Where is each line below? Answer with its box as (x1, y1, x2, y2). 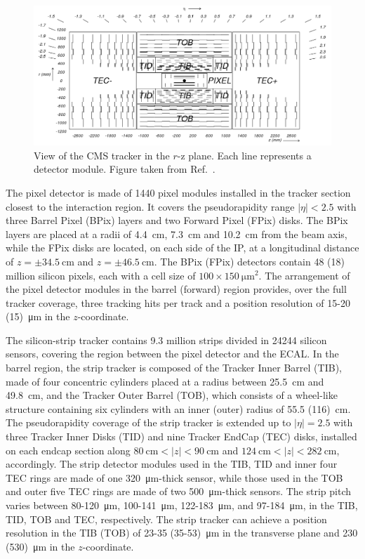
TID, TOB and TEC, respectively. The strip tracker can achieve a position (6, 511, 327, 526)
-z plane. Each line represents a (177, 147, 312, 162)
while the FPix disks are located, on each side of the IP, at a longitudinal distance (6, 240, 359, 255)
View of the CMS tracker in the (34, 147, 170, 162)
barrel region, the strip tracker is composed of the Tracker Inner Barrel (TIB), (6, 360, 342, 375)
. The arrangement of (258, 268, 350, 282)
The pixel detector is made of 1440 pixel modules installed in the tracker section (6, 185, 351, 199)
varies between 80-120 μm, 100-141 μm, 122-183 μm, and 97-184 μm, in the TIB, (6, 498, 358, 512)
